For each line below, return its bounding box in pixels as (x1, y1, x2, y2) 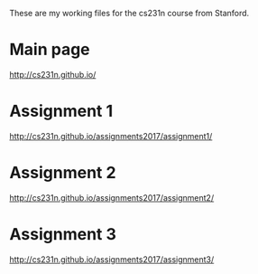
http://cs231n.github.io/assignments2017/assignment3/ (9, 253, 215, 265)
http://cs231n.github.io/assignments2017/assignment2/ (9, 192, 215, 203)
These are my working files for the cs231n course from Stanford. (9, 8, 250, 18)
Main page (9, 40, 90, 60)
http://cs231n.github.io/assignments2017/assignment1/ (9, 130, 213, 141)
